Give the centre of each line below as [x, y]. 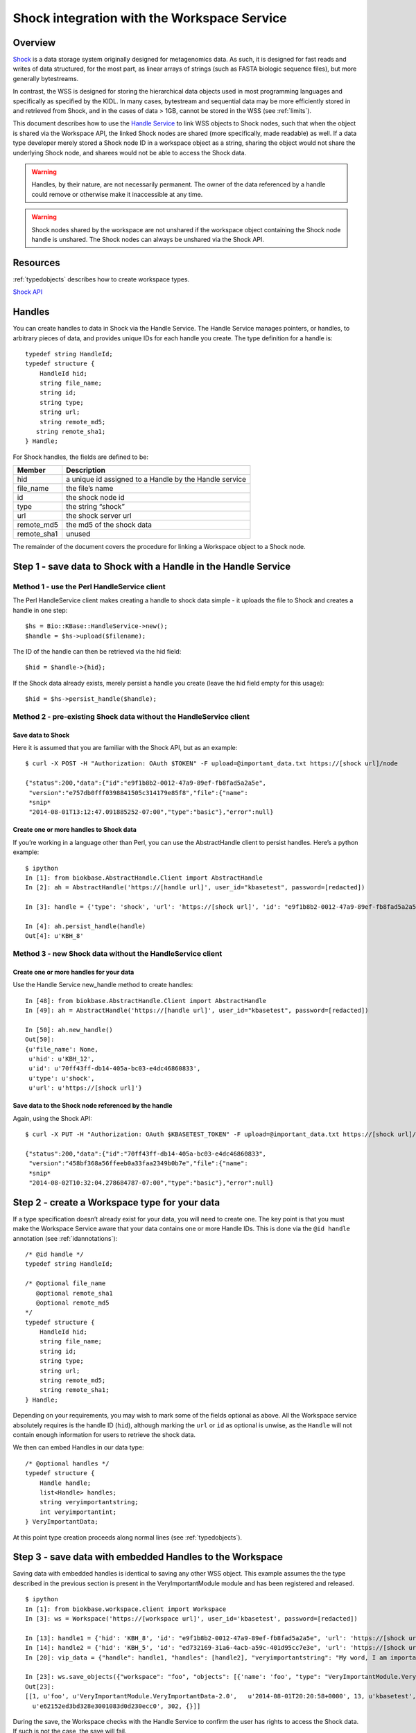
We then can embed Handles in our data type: [79, 1447]
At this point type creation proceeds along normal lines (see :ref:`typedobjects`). [128, 1537]
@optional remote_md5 [72, 1303]
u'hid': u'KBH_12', [62, 1059]
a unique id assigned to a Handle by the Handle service [156, 480]
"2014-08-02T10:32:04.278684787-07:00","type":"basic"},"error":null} [151, 1183]
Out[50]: [40, 1039]
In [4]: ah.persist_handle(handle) [86, 926]
